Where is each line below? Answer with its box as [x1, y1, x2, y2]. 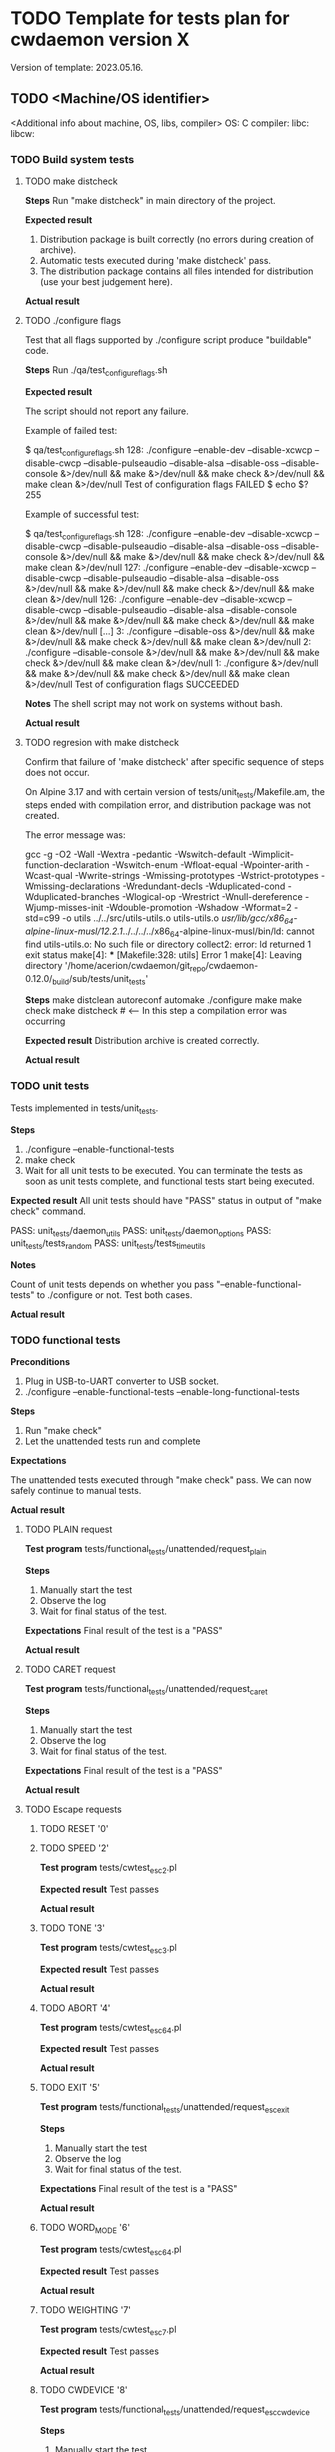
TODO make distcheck [24, 175, 118, 187]
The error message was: [24, 829, 126, 841]
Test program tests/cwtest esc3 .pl [39, 1941, 177, 1956]
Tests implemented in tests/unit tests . [10, 1102, 159, 1116]
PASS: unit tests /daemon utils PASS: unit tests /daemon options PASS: [10, 1224, 272, 1239]
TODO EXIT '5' [39, 2082, 101, 2094]
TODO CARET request [24, 1663, 117, 1676]
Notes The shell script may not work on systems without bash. [24, 698, 283, 710]
